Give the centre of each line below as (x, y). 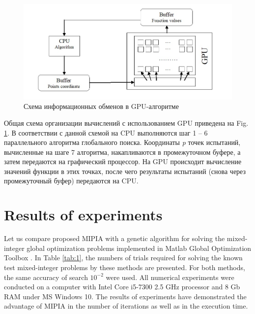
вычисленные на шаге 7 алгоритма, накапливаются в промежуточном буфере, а (122, 152)
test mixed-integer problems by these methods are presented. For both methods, (125, 267)
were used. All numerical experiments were (170, 277)
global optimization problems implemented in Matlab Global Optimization (139, 248)
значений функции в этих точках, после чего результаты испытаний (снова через (125, 171)
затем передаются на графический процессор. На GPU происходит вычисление (123, 161)
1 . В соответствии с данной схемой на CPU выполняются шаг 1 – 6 (106, 132)
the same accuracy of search (46, 277)
